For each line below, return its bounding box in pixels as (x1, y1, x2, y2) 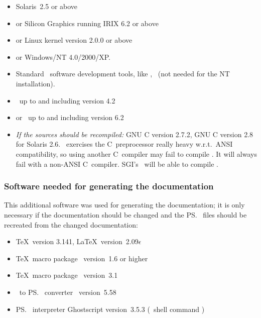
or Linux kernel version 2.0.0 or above (16, 35, 133, 45)
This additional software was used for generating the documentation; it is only (4, 199, 245, 210)
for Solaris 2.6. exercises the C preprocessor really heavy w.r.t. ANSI (16, 139, 233, 149)
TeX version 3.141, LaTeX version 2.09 (16, 236, 139, 247)
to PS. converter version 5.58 (19, 286, 116, 297)
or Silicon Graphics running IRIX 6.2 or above (16, 18, 159, 28)
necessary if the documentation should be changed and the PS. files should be (4, 209, 247, 220)
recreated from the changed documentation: (4, 219, 138, 230)
